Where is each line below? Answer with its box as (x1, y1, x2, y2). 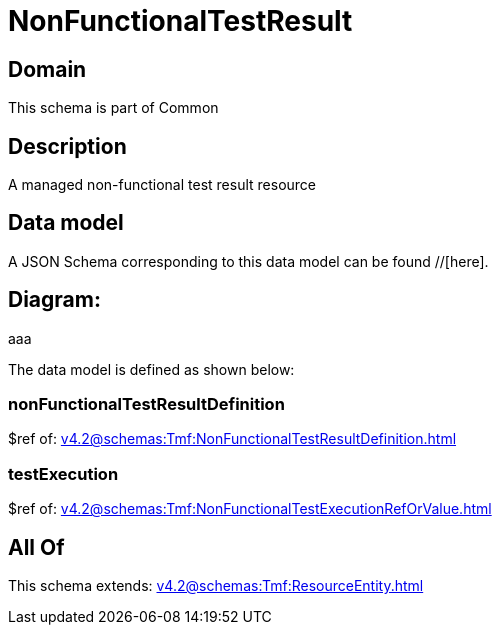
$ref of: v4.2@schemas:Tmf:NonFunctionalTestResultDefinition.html (8, 430, 457, 448)
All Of (8, 534, 65, 560)
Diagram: (8, 287, 101, 313)
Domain (8, 56, 87, 82)
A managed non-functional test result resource (8, 176, 316, 194)
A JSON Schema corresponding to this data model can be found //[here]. (8, 252, 489, 270)
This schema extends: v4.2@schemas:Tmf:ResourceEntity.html (8, 577, 424, 595)
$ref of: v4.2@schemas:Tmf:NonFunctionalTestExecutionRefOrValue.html (8, 500, 492, 518)
